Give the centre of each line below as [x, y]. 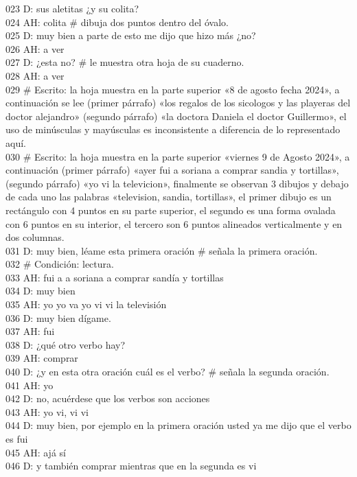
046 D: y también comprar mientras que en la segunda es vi [131, 466]
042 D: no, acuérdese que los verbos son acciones [108, 398]
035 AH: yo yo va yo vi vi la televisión [86, 304]
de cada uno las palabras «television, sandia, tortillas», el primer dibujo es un [169, 197]
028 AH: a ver [35, 75]
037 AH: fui [30, 331]
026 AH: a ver [35, 48]
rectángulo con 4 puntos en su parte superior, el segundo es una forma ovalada [171, 210]
